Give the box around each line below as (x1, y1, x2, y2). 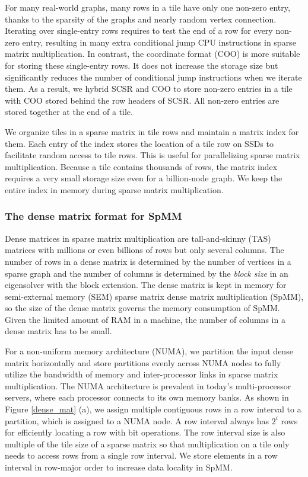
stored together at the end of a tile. (5, 105, 133, 118)
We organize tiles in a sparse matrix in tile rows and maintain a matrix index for (5, 125, 299, 137)
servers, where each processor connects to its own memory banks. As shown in (5, 391, 289, 404)
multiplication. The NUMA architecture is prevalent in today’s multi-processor (5, 379, 291, 392)
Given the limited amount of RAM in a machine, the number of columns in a (5, 313, 285, 325)
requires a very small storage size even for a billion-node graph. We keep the (5, 172, 282, 184)
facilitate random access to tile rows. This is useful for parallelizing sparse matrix (5, 149, 300, 161)
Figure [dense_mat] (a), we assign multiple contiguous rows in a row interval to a (5, 403, 301, 415)
